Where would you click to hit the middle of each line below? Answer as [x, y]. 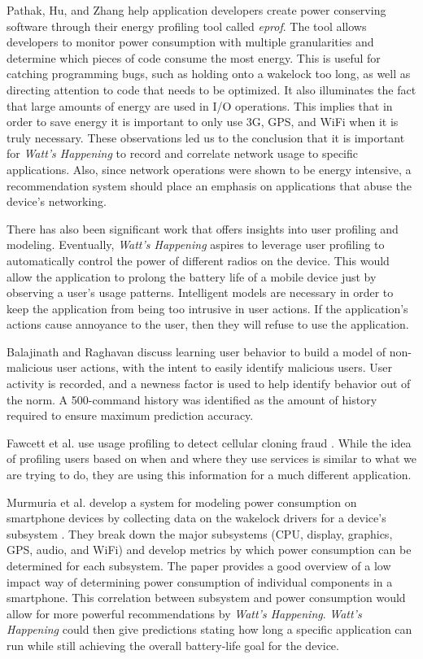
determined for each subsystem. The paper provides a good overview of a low [199, 565]
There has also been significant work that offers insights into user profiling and [203, 228]
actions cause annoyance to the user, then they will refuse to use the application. [208, 324]
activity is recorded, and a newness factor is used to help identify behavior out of [209, 384]
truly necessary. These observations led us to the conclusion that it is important [206, 137]
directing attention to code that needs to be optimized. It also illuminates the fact [211, 89]
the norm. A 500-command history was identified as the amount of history [192, 399]
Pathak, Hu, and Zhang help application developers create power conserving [196, 10]
